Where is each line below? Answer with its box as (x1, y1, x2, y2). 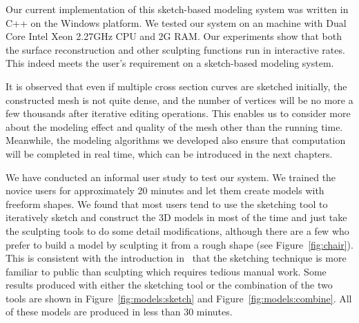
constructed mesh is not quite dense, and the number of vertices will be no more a (6, 92, 353, 107)
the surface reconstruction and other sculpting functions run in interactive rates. (6, 42, 345, 56)
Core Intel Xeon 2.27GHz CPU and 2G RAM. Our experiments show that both (6, 29, 342, 43)
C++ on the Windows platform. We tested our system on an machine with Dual (6, 15, 347, 30)
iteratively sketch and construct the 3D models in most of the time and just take (6, 210, 347, 225)
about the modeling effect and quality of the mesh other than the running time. (6, 119, 343, 134)
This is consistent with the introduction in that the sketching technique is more (6, 251, 347, 265)
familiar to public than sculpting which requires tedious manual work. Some (6, 264, 327, 278)
